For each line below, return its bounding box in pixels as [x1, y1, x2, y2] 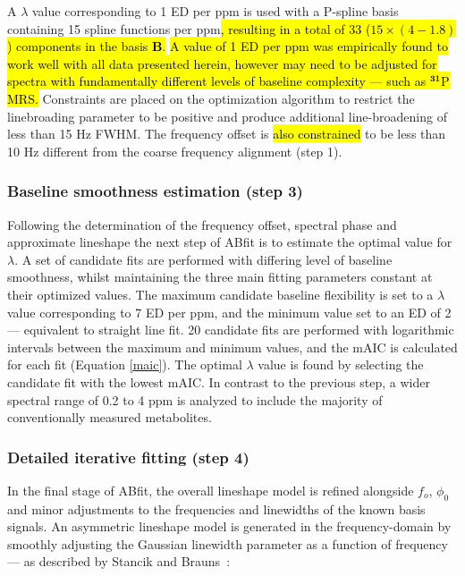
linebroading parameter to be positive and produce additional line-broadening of [7, 106, 447, 125]
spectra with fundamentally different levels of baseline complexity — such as [7, 72, 427, 90]
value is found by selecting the [258, 355, 424, 374]
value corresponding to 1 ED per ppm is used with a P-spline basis [32, 2, 399, 20]
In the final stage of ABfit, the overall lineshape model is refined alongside [7, 480, 414, 499]
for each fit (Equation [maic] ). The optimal [7, 355, 242, 374]
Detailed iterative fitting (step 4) [7, 445, 249, 468]
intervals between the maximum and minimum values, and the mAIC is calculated [7, 337, 458, 356]
